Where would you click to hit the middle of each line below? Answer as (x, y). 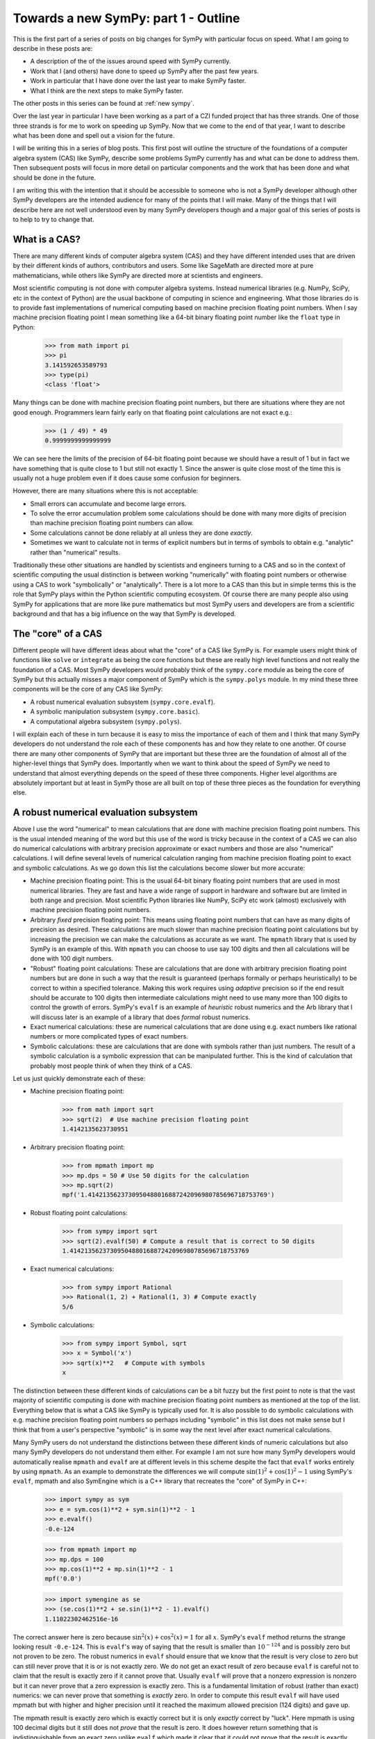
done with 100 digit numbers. (72, 959)
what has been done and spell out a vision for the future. (94, 136)
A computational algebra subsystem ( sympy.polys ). (106, 721)
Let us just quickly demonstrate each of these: (79, 1079)
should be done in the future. (55, 177)
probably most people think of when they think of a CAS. (111, 1066)
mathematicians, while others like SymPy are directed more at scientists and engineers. (138, 275)
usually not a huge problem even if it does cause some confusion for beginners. (127, 478)
